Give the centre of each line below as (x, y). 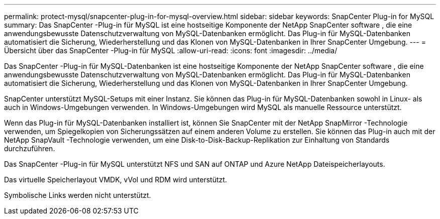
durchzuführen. (30, 148)
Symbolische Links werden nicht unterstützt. (78, 195)
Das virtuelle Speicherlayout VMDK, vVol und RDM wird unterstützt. (116, 180)
